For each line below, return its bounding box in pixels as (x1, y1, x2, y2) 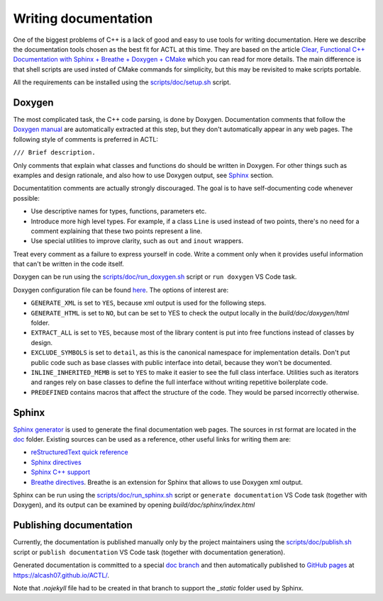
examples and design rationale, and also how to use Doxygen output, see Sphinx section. (13, 171, 274, 179)
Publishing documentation (13, 519, 133, 532)
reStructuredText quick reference (30, 448, 128, 456)
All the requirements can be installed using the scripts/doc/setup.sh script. (13, 78, 231, 86)
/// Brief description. (13, 149, 96, 157)
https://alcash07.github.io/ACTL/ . (13, 571, 110, 579)
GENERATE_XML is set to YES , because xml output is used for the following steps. (30, 298, 267, 308)
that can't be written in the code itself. (13, 259, 124, 269)
